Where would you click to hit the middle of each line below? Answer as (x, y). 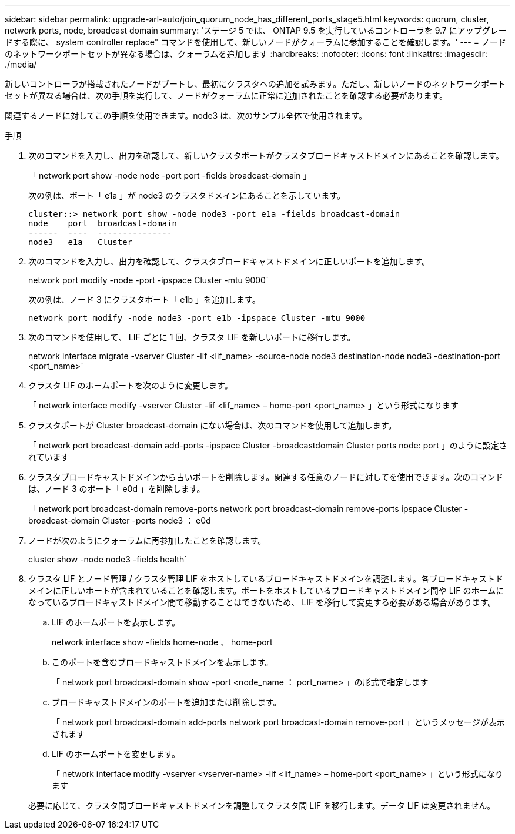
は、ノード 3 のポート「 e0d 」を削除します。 (117, 489)
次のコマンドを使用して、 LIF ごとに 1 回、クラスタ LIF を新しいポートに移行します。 (192, 337)
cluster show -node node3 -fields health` (108, 559)
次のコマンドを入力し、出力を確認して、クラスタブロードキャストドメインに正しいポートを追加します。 (229, 261)
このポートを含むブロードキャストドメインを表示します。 (163, 662)
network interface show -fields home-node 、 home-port (162, 642)
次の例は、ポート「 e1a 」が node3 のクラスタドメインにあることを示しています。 (187, 195)
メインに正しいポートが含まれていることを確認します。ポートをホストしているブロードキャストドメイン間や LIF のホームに (266, 590)
